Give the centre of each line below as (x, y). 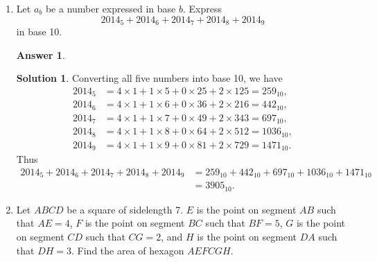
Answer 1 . (41, 54)
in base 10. (39, 32)
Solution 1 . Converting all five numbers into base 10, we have (149, 78)
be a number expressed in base (111, 8)
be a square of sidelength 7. (125, 209)
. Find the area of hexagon (128, 250)
